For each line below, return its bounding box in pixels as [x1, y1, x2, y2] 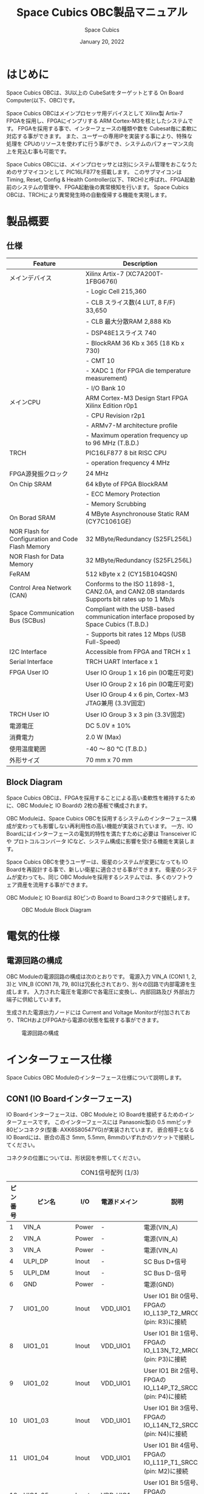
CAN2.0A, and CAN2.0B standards [85, 587, 185, 596]
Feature [33, 259, 56, 268]
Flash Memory [9, 542, 50, 550]
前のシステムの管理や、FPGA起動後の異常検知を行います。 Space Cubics [6, 183, 189, 191]
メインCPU [9, 397, 41, 406]
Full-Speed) [85, 638, 121, 646]
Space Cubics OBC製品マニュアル [16, 5, 188, 20]
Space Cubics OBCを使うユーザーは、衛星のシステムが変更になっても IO [6, 858, 188, 866]
